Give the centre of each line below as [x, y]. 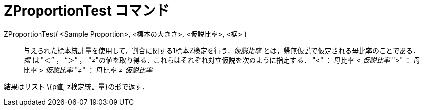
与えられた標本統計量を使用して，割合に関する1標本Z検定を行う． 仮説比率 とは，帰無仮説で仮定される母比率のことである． [222, 50]
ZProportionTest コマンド [87, 11]
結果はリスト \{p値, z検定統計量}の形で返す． [76, 86]
